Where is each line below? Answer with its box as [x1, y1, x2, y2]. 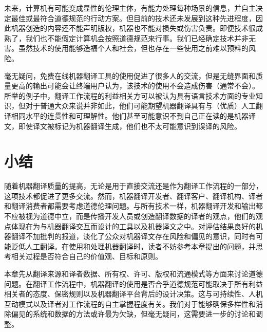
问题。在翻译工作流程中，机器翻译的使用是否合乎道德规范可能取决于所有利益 [4, 278, 263, 289]
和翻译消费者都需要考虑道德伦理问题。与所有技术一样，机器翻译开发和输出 [4, 200, 256, 211]
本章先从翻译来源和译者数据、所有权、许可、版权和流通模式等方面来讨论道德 [4, 268, 263, 279]
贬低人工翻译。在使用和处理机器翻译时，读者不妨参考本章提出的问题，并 [11, 241, 256, 251]
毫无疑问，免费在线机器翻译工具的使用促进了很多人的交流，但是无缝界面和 [4, 70, 256, 81]
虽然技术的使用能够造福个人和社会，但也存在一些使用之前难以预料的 [18, 43, 249, 53]
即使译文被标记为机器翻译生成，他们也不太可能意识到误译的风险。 [18, 120, 241, 131]
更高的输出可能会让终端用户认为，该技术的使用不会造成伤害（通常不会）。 [11, 80, 259, 91]
